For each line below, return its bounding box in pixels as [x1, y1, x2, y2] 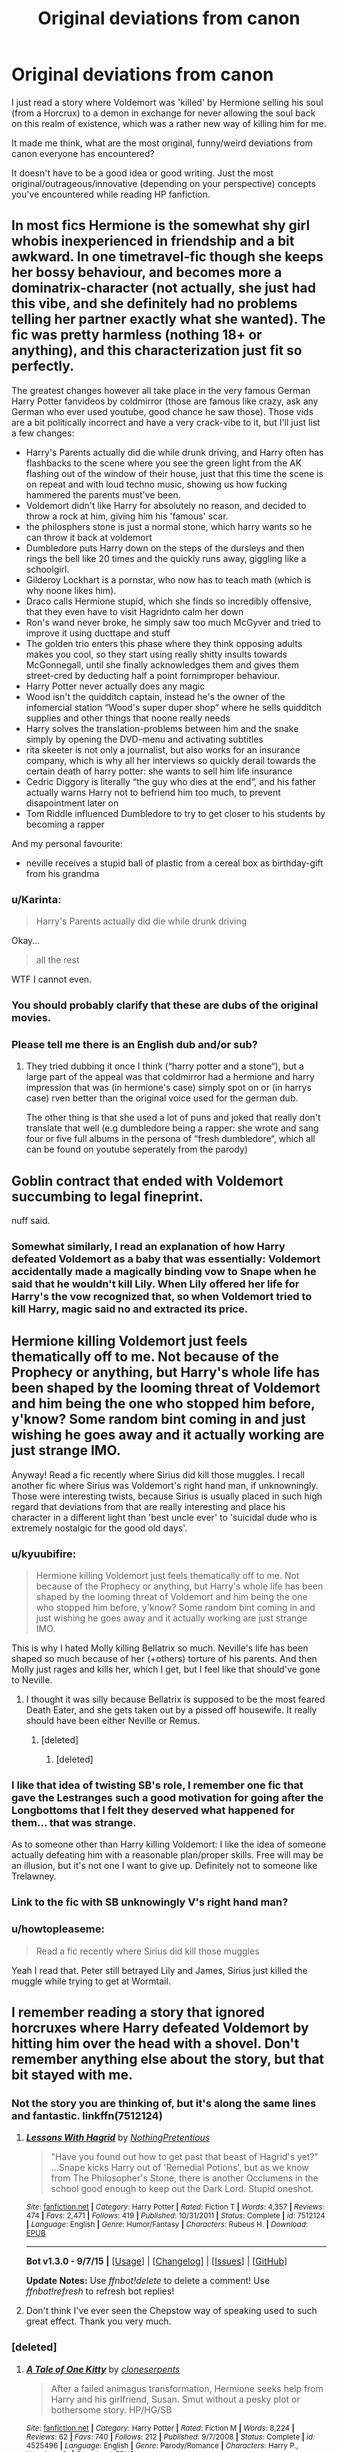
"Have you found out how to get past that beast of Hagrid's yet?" [50, 2151, 319, 2163]
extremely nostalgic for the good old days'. [11, 1522, 188, 1534]
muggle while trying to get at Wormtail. [11, 1975, 171, 1987]
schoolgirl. [25, 563, 70, 575]
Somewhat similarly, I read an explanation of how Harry [11, 1240, 286, 1253]
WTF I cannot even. [11, 973, 93, 986]
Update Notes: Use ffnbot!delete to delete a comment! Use [25, 2275, 271, 2287]
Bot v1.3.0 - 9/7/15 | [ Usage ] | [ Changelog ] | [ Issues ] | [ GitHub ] [25, 2255, 288, 2267]
